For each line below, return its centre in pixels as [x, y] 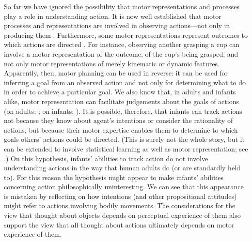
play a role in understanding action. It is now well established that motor [113, 16]
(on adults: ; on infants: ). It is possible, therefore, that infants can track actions [123, 111]
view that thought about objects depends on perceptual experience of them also [122, 215]
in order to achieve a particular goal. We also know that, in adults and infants [120, 92]
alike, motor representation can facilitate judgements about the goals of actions [121, 101]
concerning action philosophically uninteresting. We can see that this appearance [124, 187]
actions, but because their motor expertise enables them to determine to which [121, 129]
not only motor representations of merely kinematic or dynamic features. [112, 63]
